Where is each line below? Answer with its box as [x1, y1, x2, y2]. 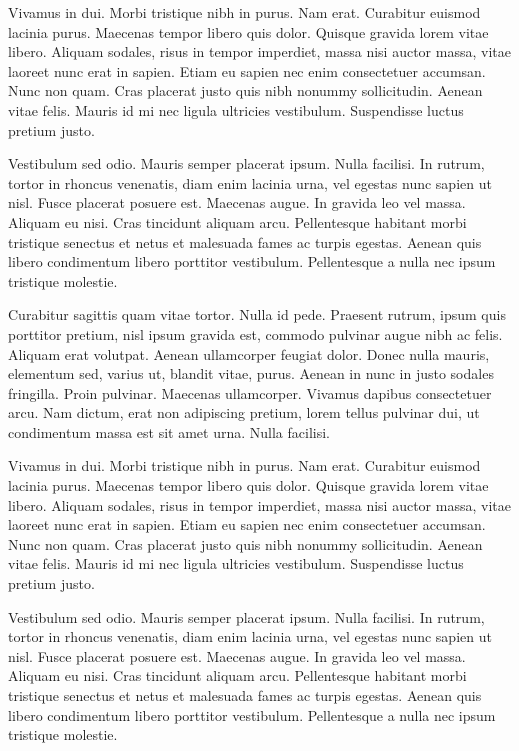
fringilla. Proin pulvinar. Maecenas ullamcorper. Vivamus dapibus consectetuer [8, 382, 492, 403]
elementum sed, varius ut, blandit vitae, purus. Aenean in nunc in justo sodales [8, 363, 494, 384]
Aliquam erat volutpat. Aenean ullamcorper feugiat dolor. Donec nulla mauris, [8, 343, 490, 364]
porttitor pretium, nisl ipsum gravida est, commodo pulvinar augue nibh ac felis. [8, 323, 503, 344]
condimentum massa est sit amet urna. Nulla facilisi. [8, 421, 331, 442]
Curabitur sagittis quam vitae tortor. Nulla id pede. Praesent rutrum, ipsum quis [8, 304, 506, 325]
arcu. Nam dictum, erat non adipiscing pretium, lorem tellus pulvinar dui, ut [8, 402, 480, 423]
